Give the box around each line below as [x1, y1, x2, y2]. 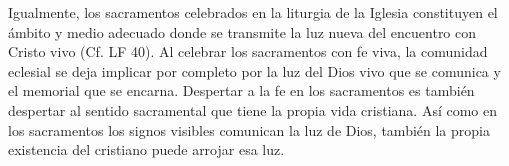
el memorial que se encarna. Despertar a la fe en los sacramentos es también [8, 80, 475, 101]
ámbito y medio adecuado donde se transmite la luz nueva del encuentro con [8, 21, 477, 42]
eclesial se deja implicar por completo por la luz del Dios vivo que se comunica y [8, 60, 501, 81]
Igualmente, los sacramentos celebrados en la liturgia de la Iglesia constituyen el [8, 2, 498, 22]
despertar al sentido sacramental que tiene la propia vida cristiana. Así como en [8, 99, 498, 120]
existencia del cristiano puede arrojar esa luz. [8, 139, 285, 160]
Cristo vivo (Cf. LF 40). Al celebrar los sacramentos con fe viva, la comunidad [8, 41, 488, 62]
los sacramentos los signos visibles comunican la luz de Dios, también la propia [8, 119, 490, 140]
